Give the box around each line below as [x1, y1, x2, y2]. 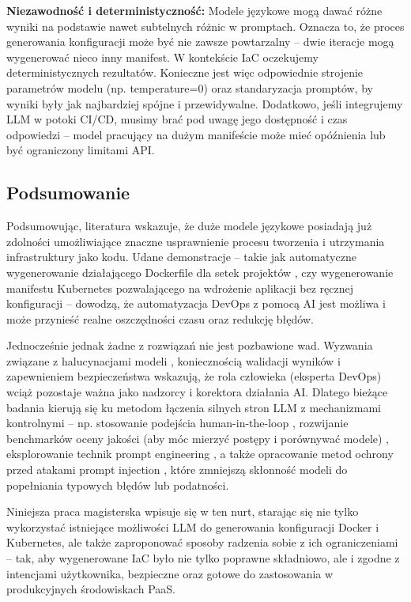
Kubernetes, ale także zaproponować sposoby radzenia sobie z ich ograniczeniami [6, 534, 398, 551]
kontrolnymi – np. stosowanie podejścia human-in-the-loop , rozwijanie [6, 415, 349, 431]
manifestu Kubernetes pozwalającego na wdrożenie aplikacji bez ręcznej [6, 279, 353, 296]
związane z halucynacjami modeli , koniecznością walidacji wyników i [6, 352, 341, 369]
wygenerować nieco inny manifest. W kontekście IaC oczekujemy [6, 48, 319, 65]
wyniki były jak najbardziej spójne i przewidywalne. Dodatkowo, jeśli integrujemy [6, 95, 403, 112]
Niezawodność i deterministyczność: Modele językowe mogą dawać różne [6, 2, 383, 18]
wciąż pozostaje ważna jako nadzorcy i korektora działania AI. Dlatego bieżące [6, 384, 388, 400]
